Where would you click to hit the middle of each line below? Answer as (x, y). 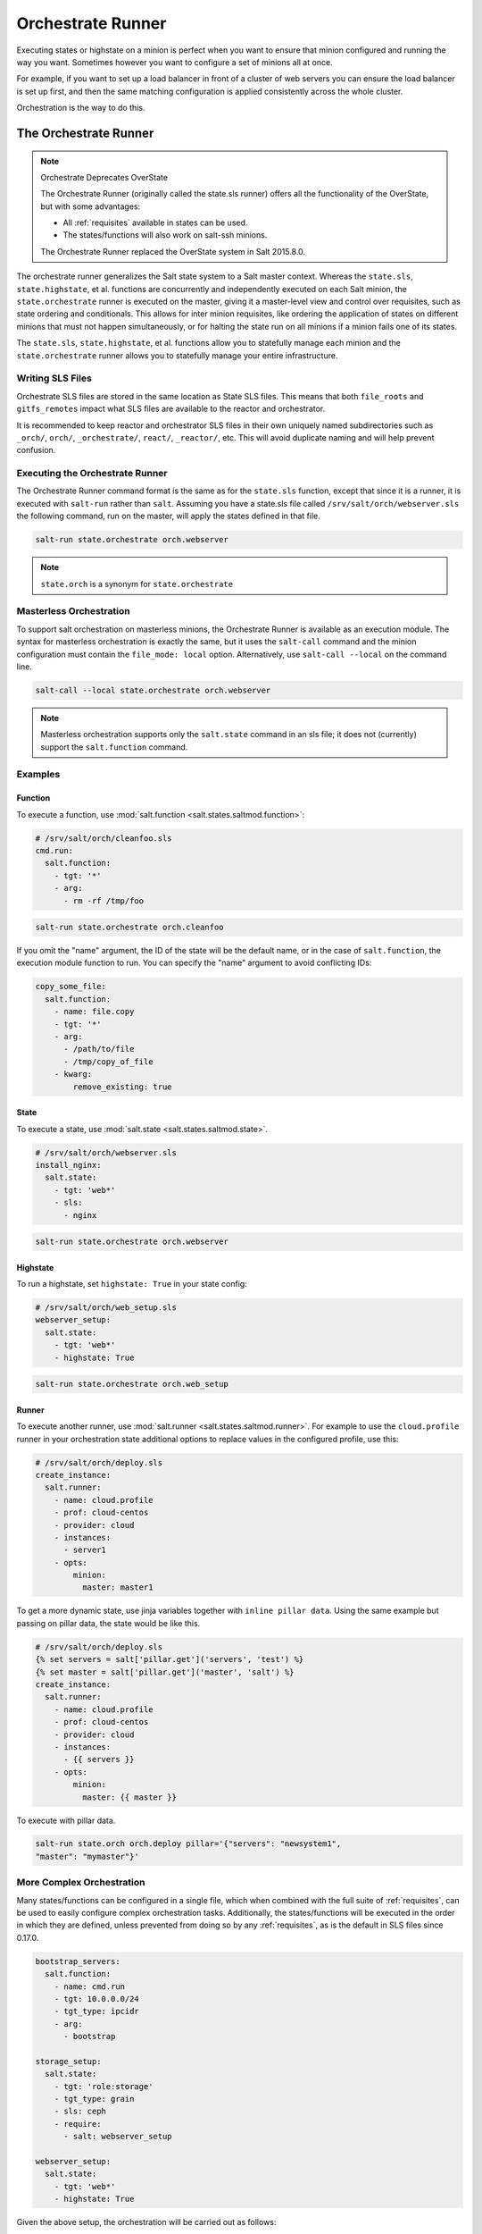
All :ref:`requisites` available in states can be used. (155, 223)
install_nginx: (68, 1165)
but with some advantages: (91, 206)
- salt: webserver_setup (118, 2137)
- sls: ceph (80, 2112)
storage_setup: (68, 2061)
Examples (38, 775)
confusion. (36, 450)
